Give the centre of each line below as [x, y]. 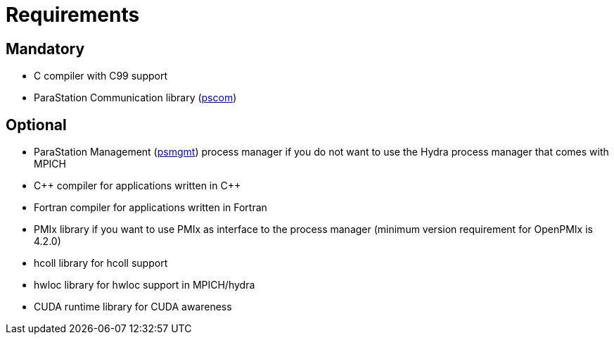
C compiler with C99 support [101, 76]
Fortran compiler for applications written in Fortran [151, 208]
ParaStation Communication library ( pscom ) [135, 98]
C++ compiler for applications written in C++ [137, 186]
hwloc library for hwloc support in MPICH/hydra [145, 285]
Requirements [73, 15]
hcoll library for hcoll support [101, 263]
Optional [36, 125]
